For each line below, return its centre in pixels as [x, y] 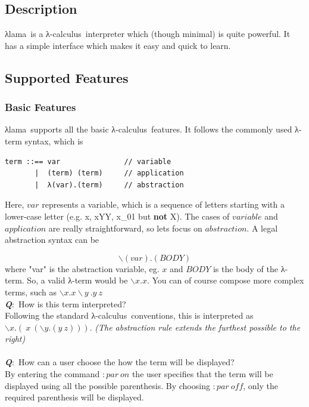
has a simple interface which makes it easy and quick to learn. [118, 45]
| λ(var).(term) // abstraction [109, 185]
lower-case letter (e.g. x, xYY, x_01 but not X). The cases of [117, 216]
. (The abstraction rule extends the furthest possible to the [195, 327]
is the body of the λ [249, 268]
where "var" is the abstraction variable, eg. [82, 268]
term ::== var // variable [88, 161]
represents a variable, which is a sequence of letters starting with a [163, 204]
